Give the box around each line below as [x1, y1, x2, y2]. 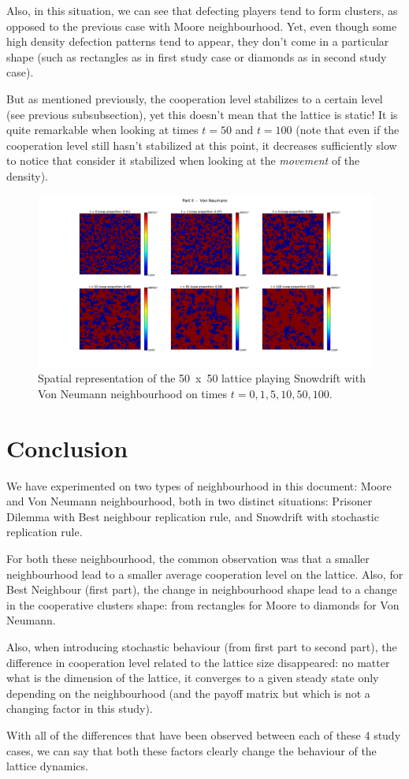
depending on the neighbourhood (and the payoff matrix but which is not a [6, 684, 370, 701]
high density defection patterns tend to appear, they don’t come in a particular [6, 33, 389, 50]
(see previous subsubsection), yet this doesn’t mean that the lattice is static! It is [6, 106, 398, 122]
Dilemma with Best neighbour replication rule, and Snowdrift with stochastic [6, 508, 379, 524]
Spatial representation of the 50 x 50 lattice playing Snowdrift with [38, 370, 366, 386]
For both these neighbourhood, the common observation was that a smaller [6, 550, 370, 567]
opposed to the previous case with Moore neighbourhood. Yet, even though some [6, 17, 397, 34]
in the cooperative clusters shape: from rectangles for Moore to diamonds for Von [6, 596, 400, 613]
